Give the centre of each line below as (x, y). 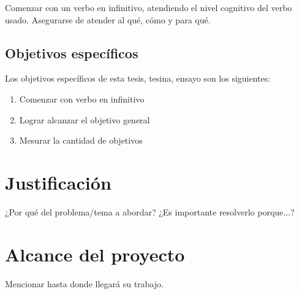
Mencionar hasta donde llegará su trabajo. (84, 283)
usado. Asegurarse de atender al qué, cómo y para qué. (108, 19)
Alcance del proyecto (95, 254)
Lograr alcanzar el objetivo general (85, 119)
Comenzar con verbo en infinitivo (82, 99)
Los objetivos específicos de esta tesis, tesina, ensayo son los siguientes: (138, 78)
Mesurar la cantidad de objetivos (81, 140)
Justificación (58, 182)
